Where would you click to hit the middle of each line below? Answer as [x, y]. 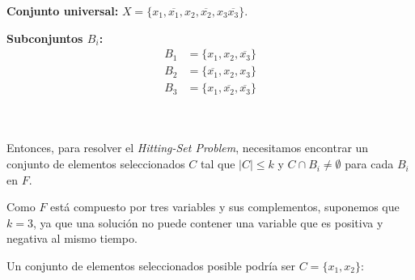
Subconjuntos [45, 38]
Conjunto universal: [63, 11]
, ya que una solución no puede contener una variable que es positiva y [208, 222]
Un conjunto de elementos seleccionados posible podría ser [151, 266]
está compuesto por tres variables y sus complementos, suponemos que [225, 207]
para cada [369, 164]
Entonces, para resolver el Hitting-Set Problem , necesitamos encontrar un [188, 148]
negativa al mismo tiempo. [72, 238]
